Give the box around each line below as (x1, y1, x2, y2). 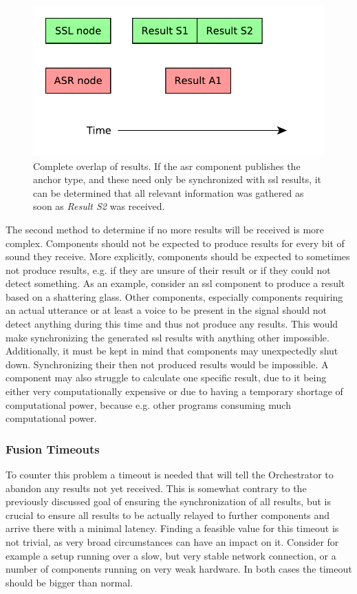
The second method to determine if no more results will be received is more (6, 222, 324, 236)
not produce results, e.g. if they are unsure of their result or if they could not (6, 262, 331, 277)
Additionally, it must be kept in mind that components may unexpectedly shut (6, 343, 338, 358)
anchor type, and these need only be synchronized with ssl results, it (33, 172, 322, 187)
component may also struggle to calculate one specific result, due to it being (6, 370, 327, 385)
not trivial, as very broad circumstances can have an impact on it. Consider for (6, 535, 339, 549)
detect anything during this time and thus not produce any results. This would (6, 317, 338, 331)
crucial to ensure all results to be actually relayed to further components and (6, 507, 330, 522)
